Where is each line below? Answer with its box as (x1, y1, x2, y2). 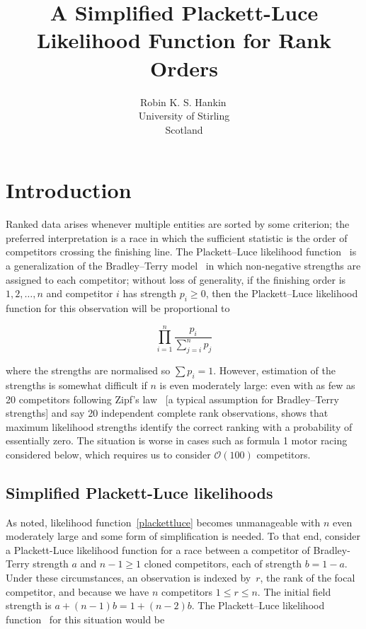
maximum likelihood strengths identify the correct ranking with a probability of (6, 419, 353, 434)
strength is (6, 598, 52, 613)
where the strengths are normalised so (6, 363, 171, 378)
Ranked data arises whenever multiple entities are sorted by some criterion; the (6, 217, 350, 231)
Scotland (165, 122, 203, 137)
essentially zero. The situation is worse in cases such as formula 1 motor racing (6, 433, 348, 448)
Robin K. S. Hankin (140, 94, 227, 109)
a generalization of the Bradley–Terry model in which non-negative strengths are (6, 258, 361, 272)
